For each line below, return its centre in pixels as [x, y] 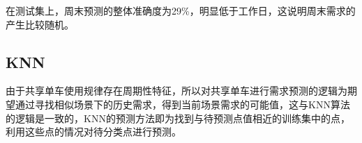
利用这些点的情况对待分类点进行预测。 [93, 132]
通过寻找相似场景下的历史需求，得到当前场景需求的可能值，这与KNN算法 [182, 104]
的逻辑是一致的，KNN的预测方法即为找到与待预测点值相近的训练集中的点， [178, 118]
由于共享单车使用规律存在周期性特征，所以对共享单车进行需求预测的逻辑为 [176, 91]
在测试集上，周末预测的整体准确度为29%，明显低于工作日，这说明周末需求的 [181, 10]
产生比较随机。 [40, 24]
